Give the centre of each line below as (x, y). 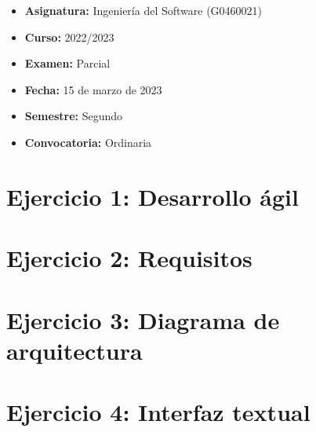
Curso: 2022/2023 (69, 37)
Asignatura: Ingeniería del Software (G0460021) (143, 10)
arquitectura (74, 350)
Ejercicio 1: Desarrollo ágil (153, 196)
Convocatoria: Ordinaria (88, 142)
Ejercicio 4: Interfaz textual (158, 412)
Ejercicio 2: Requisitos (129, 258)
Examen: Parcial (67, 63)
